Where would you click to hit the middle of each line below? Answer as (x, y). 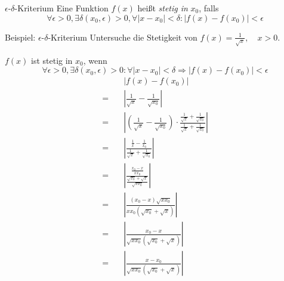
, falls (209, 8)
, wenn (95, 60)
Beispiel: (20, 37)
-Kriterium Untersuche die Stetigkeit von (123, 37)
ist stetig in (52, 60)
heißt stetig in (163, 8)
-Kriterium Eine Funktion (61, 8)
